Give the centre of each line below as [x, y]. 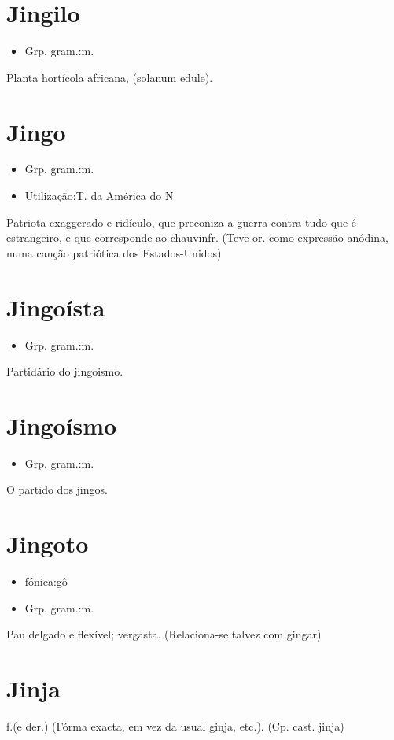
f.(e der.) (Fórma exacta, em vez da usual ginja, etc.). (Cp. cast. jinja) [175, 726]
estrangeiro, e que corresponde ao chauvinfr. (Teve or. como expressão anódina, [197, 237]
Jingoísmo [62, 425]
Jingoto [48, 544]
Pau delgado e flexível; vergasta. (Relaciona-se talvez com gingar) [164, 634]
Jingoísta [56, 307]
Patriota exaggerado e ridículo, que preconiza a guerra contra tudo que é [181, 222]
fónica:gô [46, 581]
